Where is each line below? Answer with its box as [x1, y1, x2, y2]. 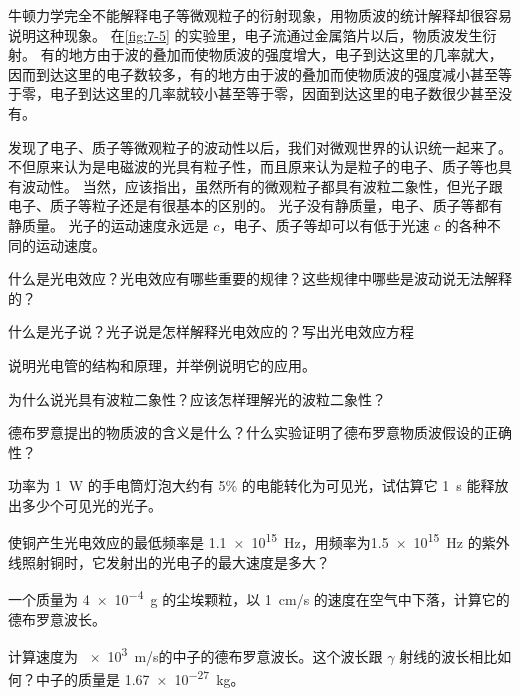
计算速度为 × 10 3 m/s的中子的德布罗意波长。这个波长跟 [8, 643, 383, 666]
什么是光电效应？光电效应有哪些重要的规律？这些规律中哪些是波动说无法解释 [8, 268, 512, 289]
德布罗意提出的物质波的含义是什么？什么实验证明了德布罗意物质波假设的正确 [8, 422, 512, 443]
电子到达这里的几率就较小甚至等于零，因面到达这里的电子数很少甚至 [49, 83, 498, 104]
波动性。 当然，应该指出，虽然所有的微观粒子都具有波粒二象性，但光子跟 [21, 175, 503, 196]
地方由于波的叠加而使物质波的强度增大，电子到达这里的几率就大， [68, 44, 503, 65]
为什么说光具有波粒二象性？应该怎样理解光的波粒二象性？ [8, 388, 386, 409]
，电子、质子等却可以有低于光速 [219, 214, 430, 235]
